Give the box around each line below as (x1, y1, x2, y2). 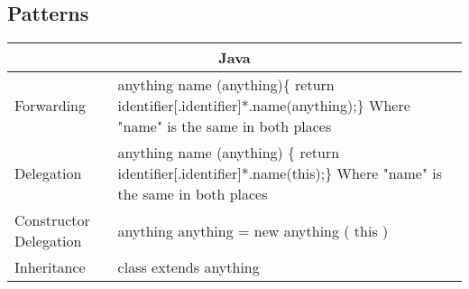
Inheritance (14, 256, 86, 278)
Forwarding (14, 95, 87, 117)
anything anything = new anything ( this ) (117, 219, 389, 241)
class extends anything (117, 256, 260, 278)
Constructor (14, 210, 90, 231)
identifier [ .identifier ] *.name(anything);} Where (117, 95, 410, 117)
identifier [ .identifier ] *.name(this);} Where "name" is (117, 163, 443, 184)
